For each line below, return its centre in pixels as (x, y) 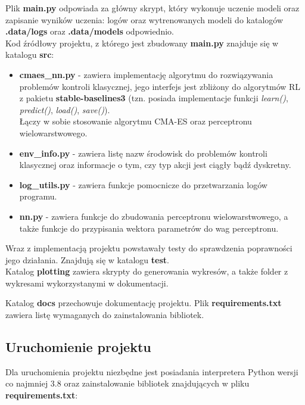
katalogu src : (30, 54)
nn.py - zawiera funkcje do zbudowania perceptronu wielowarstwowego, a (154, 216)
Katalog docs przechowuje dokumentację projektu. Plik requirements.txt (144, 303)
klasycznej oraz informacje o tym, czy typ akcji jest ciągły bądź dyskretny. (155, 165)
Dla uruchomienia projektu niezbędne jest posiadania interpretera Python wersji (152, 371)
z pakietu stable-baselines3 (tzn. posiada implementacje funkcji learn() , (154, 98)
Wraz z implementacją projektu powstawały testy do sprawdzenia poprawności (149, 248)
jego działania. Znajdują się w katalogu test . (87, 259)
